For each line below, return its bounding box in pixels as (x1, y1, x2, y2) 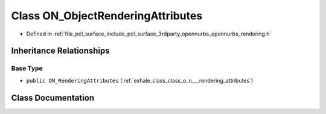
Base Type (11, 64, 43, 72)
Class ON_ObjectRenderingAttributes (11, 9, 203, 22)
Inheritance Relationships (11, 46, 110, 56)
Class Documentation (11, 92, 95, 103)
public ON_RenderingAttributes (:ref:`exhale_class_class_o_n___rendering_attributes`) (26, 77, 254, 84)
